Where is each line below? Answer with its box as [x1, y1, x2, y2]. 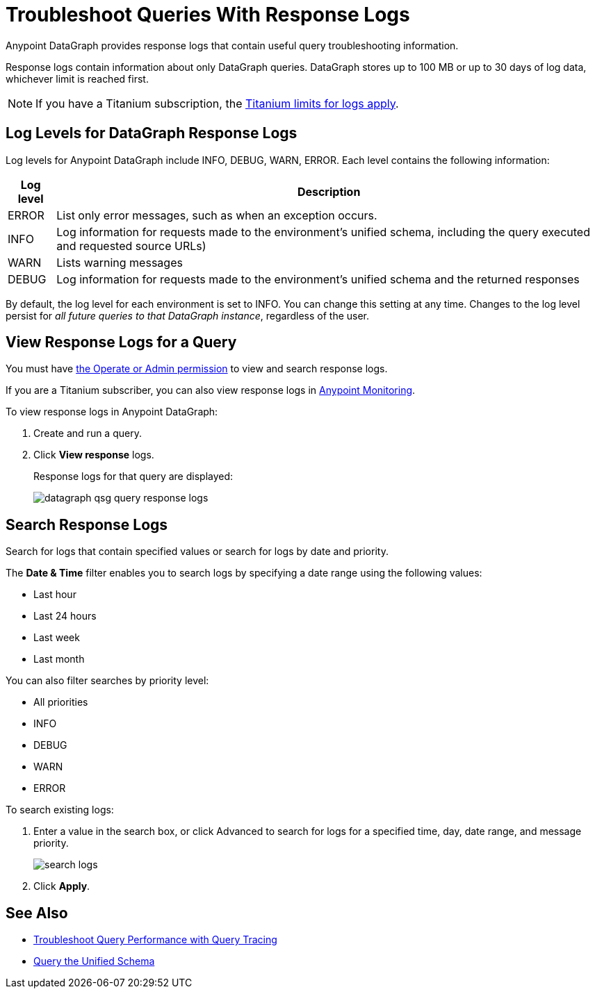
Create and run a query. [33, 427, 142, 440]
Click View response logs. [33, 449, 154, 461]
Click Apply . [33, 880, 90, 893]
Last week [33, 631, 80, 644]
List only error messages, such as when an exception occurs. [56, 208, 377, 222]
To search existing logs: [6, 804, 114, 816]
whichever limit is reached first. [6, 72, 149, 85]
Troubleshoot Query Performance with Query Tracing [33, 934, 277, 946]
